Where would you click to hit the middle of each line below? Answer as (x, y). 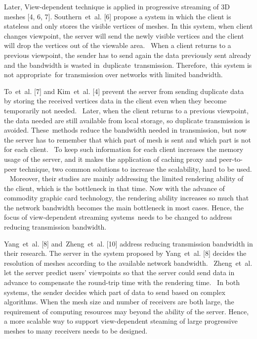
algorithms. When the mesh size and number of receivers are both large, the (119, 302)
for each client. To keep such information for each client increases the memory (124, 149)
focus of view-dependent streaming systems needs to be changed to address (118, 217)
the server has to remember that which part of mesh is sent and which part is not (128, 139)
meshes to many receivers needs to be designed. (76, 331)
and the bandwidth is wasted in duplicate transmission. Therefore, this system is (128, 65)
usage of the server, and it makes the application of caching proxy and (110, 159)
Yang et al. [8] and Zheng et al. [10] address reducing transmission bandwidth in (128, 243)
